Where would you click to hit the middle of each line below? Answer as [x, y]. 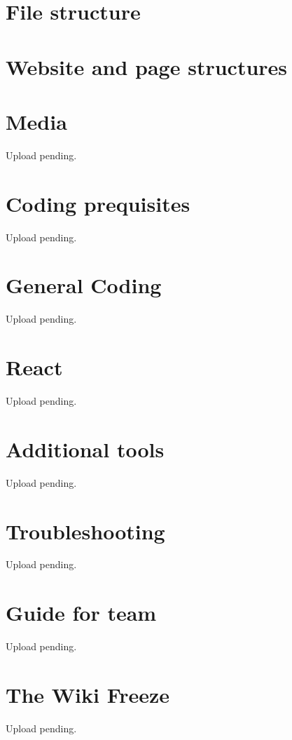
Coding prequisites [98, 203]
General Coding [84, 285]
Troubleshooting [85, 531]
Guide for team [81, 613]
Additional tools [85, 449]
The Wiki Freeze [88, 694]
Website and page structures [147, 66]
